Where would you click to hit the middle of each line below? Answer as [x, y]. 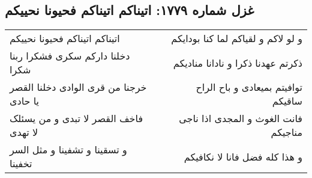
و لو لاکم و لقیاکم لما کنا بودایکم [237, 38]
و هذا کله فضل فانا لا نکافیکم [243, 156]
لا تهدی [24, 132]
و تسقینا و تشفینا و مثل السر [68, 150]
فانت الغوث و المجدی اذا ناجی [241, 118]
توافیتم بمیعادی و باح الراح [249, 87]
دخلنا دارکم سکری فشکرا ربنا [70, 56]
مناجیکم [286, 132]
